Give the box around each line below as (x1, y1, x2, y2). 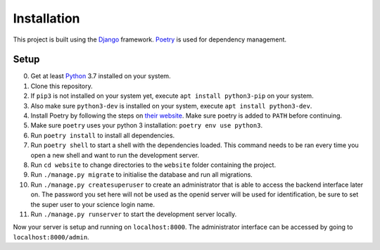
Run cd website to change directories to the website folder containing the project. (30, 161, 277, 169)
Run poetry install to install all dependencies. (30, 131, 175, 139)
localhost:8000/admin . (13, 232, 89, 241)
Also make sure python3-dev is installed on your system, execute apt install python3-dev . (30, 101, 312, 110)
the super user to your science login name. (30, 200, 155, 208)
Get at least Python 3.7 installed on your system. (30, 72, 172, 80)
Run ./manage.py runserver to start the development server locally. (30, 210, 237, 218)
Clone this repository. (30, 82, 93, 90)
